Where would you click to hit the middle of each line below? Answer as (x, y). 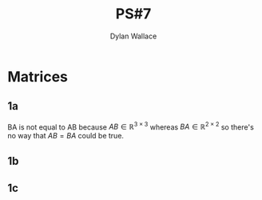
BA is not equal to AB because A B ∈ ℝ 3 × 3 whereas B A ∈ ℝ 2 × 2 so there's (131, 126)
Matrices (38, 76)
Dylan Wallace (133, 36)
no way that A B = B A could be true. (66, 136)
